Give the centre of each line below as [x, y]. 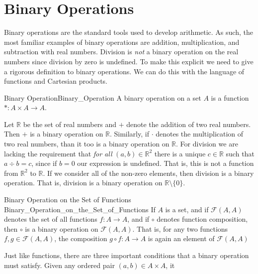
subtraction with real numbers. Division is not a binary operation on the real [121, 52]
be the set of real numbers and [70, 124]
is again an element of [181, 238]
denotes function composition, [202, 219]
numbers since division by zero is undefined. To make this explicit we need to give [129, 61]
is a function [230, 97]
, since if [44, 163]
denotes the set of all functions [51, 219]
